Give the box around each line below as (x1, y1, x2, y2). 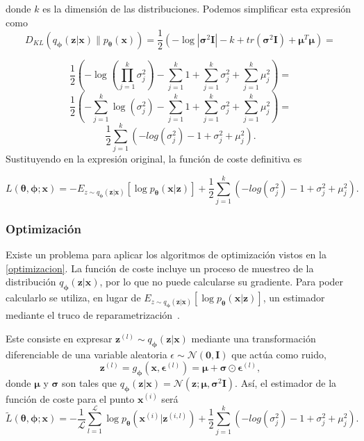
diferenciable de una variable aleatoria (6, 347, 167, 361)
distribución (6, 274, 56, 289)
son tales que (61, 376, 117, 390)
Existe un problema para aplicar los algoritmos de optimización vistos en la (6, 247, 326, 262)
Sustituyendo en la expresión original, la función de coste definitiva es (6, 151, 302, 166)
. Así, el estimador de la (235, 376, 337, 390)
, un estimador (263, 290, 325, 305)
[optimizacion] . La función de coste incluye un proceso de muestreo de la (6, 260, 314, 275)
